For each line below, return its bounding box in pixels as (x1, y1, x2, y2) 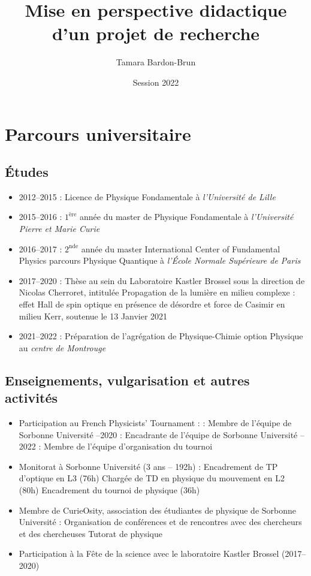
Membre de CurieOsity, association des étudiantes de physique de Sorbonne (19, 503, 296, 516)
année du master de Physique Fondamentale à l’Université (80, 210, 294, 223)
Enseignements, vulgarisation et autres (5, 370, 250, 389)
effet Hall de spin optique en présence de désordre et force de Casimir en (19, 298, 285, 310)
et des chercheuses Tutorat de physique (19, 527, 162, 539)
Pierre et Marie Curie (19, 222, 100, 235)
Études (5, 162, 49, 181)
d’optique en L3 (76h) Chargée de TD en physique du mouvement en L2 (19, 472, 285, 484)
